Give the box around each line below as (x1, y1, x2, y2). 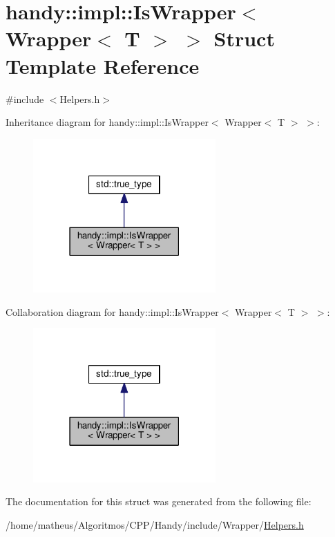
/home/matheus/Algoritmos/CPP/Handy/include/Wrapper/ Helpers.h (6, 517, 304, 531)
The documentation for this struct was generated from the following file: (6, 494, 312, 509)
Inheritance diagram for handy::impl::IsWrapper (6, 115, 209, 129)
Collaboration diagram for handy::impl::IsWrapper (6, 304, 219, 319)
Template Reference (6, 51, 200, 79)
